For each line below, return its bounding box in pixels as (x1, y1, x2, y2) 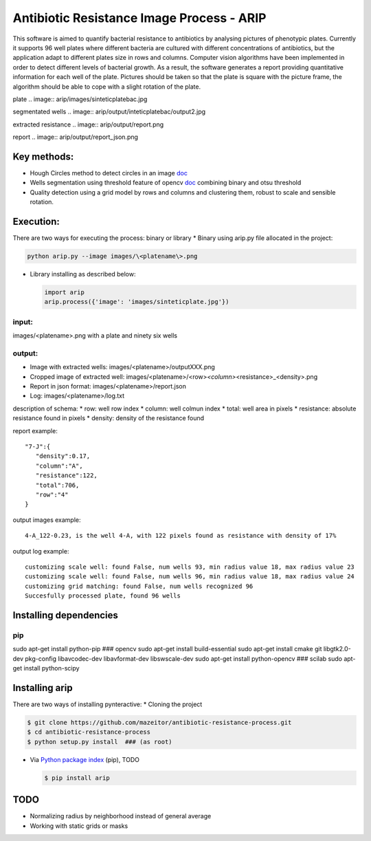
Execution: (12, 215, 60, 227)
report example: (12, 426, 58, 435)
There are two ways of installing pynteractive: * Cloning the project (12, 700, 203, 708)
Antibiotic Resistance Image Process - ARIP (12, 10, 267, 25)
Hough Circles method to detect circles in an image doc (30, 168, 188, 177)
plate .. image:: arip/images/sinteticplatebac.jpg (12, 95, 148, 103)
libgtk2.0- (323, 645, 352, 653)
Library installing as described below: (30, 270, 136, 278)
